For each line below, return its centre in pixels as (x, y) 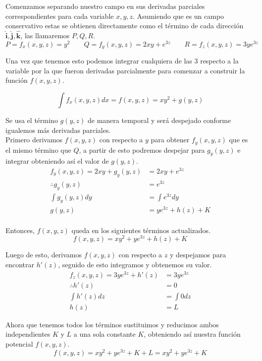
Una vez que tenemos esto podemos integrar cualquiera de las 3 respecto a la (122, 61)
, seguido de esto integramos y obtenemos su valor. (135, 265)
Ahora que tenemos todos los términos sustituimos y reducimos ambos (112, 324)
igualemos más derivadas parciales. (58, 130)
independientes (28, 334)
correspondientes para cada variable (60, 16)
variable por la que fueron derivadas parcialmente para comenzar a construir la (125, 70)
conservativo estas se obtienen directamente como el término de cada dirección (125, 26)
